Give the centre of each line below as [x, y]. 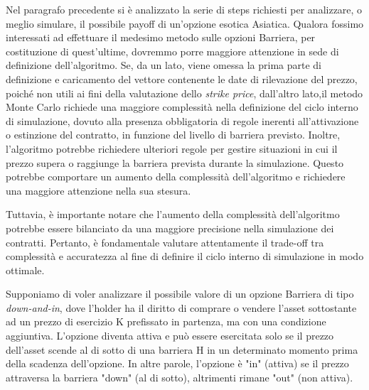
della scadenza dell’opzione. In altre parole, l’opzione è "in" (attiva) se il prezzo [177, 363]
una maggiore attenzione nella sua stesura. [98, 190]
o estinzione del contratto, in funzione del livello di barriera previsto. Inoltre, [173, 135]
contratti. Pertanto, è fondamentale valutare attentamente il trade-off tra [165, 242]
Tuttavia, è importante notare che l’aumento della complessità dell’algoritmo [173, 214]
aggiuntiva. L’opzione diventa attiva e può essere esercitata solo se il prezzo [170, 336]
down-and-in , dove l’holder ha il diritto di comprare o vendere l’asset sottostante [181, 307]
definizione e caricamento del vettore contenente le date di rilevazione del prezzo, [182, 78]
